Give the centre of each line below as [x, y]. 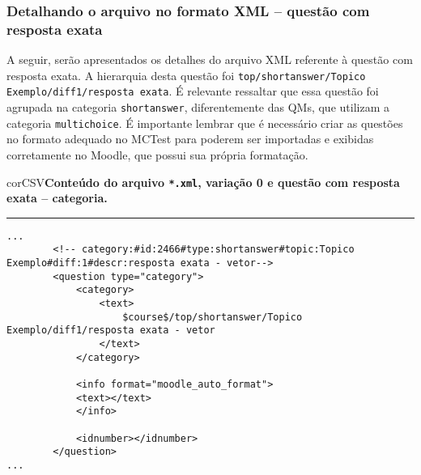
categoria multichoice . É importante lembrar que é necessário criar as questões [205, 123]
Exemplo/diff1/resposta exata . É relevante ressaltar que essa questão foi [193, 91]
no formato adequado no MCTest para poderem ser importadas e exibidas [190, 139]
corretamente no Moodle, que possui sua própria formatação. [157, 154]
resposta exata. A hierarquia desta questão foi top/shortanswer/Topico [186, 75]
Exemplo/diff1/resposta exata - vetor [111, 331]
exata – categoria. [57, 198]
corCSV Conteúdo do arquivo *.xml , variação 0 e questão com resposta [203, 182]
